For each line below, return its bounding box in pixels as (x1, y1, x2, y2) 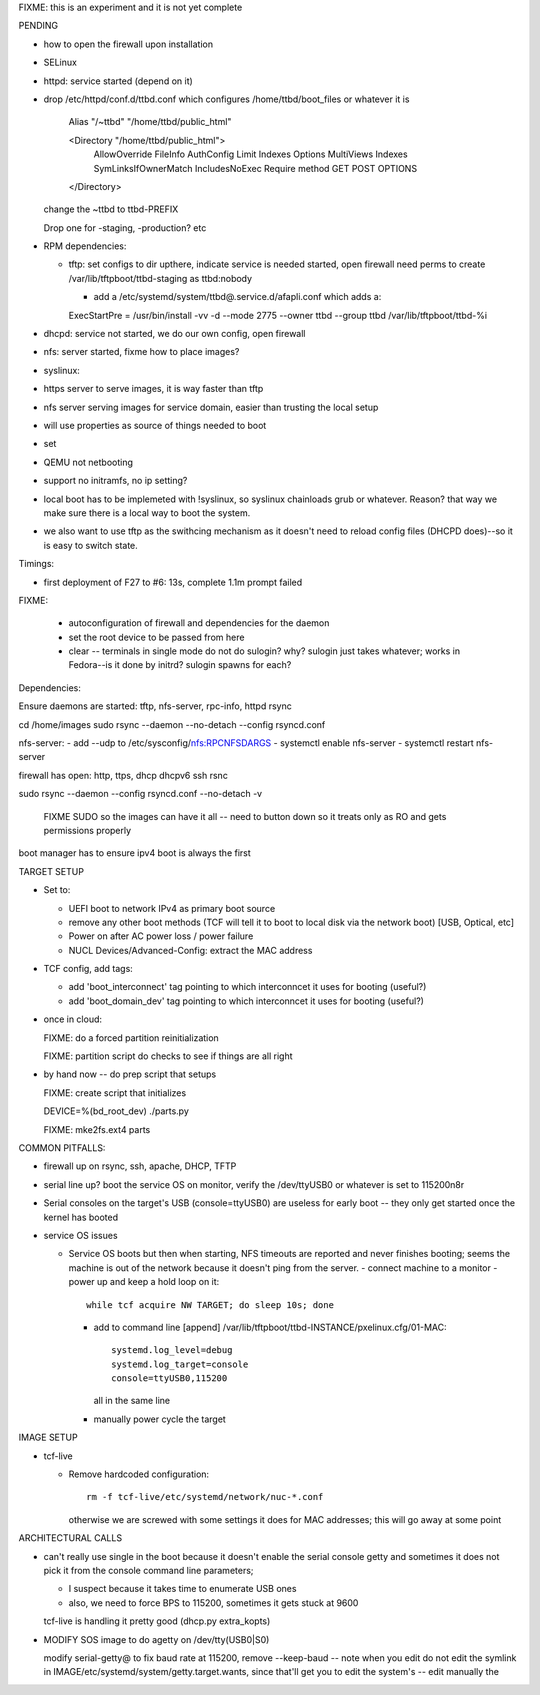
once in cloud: (43, 1013, 103, 1025)
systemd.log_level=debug (111, 1345, 233, 1356)
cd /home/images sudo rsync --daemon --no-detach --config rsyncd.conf (18, 718, 326, 730)
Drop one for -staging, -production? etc (43, 221, 207, 234)
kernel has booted (43, 1211, 119, 1223)
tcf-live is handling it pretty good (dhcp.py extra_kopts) (43, 1615, 271, 1627)
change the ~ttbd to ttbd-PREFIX (43, 203, 179, 215)
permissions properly (43, 824, 132, 836)
